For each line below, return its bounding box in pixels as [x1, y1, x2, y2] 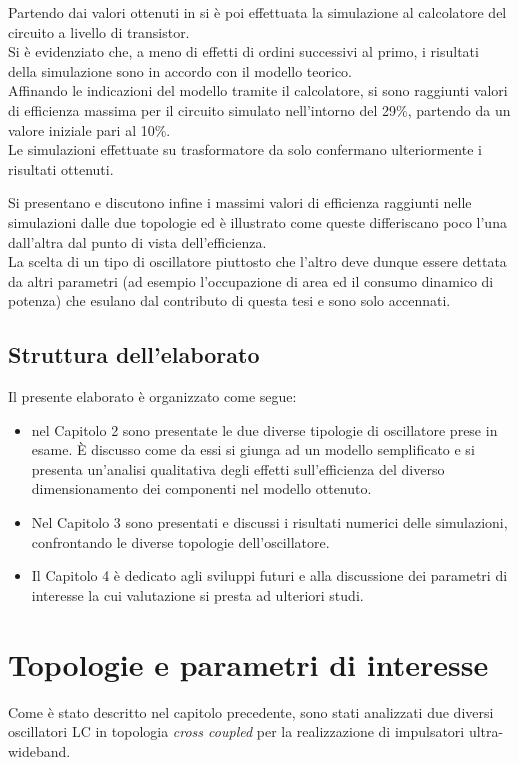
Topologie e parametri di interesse [8, 643, 489, 684]
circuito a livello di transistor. [8, 21, 190, 42]
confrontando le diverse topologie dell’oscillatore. [31, 531, 330, 552]
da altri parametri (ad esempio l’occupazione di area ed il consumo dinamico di [8, 270, 494, 291]
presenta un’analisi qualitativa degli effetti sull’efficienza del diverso [31, 458, 445, 479]
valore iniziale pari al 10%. [8, 119, 171, 140]
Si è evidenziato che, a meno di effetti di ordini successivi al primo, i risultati [8, 41, 479, 62]
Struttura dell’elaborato [8, 339, 260, 370]
